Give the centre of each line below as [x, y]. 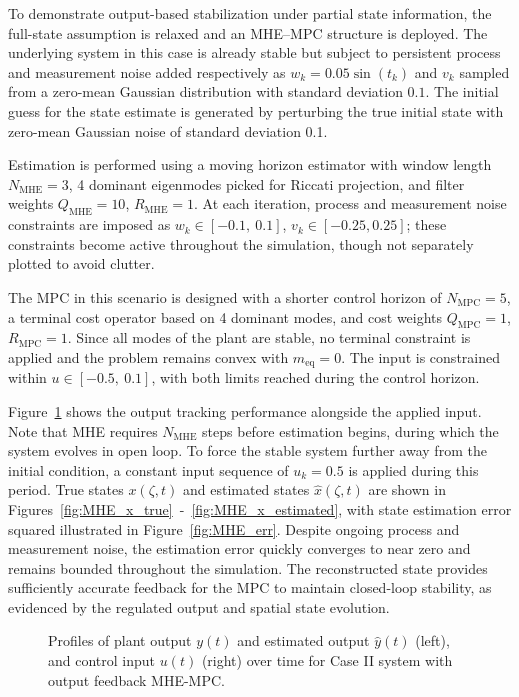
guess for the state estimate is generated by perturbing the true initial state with [256, 110]
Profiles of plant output [120, 640]
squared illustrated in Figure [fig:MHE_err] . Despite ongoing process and [234, 528]
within [27, 377]
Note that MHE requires [83, 430]
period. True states [66, 489]
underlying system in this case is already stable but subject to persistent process [254, 52]
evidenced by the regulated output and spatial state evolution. [199, 606]
